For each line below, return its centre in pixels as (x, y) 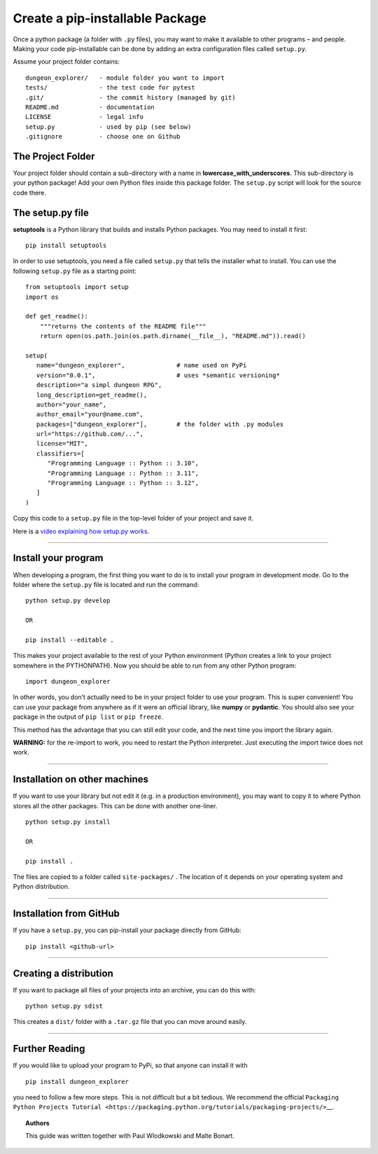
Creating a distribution (63, 973)
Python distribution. (41, 887)
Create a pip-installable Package (110, 18)
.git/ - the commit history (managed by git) (131, 97)
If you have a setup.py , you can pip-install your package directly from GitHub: (127, 930)
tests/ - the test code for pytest (110, 88)
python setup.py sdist (64, 1006)
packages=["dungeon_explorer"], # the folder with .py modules (160, 424)
